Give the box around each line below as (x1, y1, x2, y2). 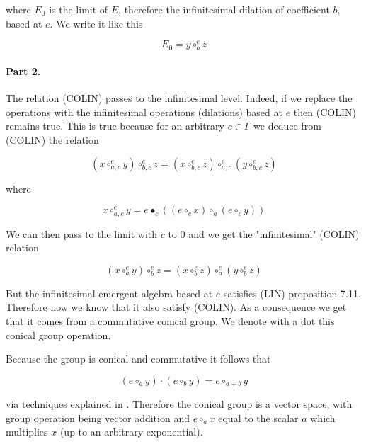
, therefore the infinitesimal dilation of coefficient (118, 2, 330, 16)
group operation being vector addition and (6, 410, 190, 425)
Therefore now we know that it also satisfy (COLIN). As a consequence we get (6, 300, 347, 314)
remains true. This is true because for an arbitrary (6, 118, 224, 133)
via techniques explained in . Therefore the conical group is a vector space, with (6, 397, 353, 411)
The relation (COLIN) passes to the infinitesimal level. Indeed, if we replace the (6, 91, 353, 106)
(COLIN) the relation (6, 132, 99, 147)
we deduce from (253, 118, 321, 133)
